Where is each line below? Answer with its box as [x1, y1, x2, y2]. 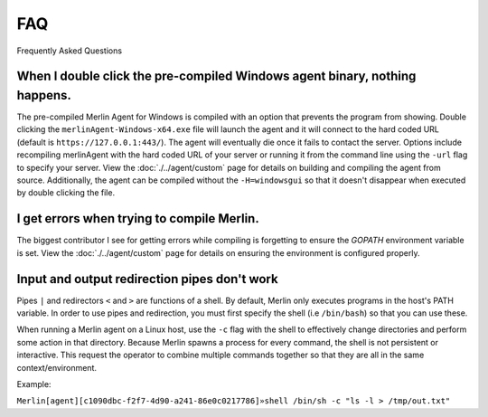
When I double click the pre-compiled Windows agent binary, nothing [16, 69, 417, 84]
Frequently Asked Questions [16, 45, 122, 56]
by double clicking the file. [16, 187, 116, 198]
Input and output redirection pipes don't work [16, 271, 279, 287]
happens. [16, 87, 72, 103]
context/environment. [16, 362, 97, 373]
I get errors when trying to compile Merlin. [16, 211, 259, 226]
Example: [16, 378, 52, 389]
